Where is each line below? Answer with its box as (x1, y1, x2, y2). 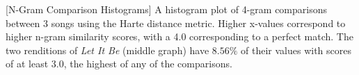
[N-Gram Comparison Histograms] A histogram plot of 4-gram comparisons (6, 2, 327, 16)
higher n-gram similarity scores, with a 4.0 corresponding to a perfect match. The (6, 29, 353, 44)
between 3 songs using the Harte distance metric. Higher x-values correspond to (6, 15, 346, 30)
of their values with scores (241, 42, 352, 57)
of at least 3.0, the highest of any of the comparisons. (6, 56, 232, 71)
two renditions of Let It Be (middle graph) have (6, 42, 209, 57)
